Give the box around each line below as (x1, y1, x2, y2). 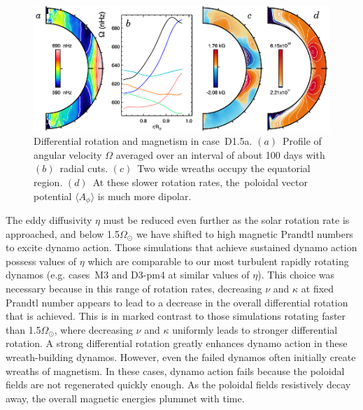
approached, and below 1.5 (6, 226, 120, 241)
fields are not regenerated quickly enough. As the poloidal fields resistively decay (6, 377, 351, 392)
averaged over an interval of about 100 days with (115, 147, 325, 162)
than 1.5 (6, 322, 41, 337)
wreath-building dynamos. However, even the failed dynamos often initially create (6, 349, 356, 364)
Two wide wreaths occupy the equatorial (137, 161, 311, 176)
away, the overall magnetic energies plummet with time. (6, 390, 245, 405)
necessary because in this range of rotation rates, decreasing (6, 281, 262, 296)
